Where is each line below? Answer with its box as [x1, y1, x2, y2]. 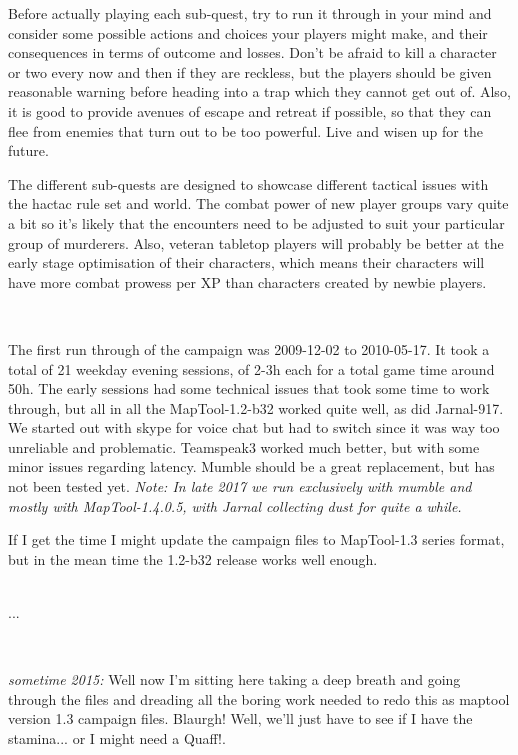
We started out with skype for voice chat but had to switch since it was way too [8, 417, 500, 438]
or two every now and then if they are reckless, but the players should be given [8, 61, 492, 82]
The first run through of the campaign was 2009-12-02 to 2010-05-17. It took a [8, 338, 490, 359]
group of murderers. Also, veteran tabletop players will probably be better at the [8, 232, 504, 253]
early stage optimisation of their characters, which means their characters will [8, 252, 485, 273]
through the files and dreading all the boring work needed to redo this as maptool [8, 688, 510, 709]
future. [8, 140, 49, 161]
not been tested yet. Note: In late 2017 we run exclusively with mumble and [8, 476, 472, 497]
